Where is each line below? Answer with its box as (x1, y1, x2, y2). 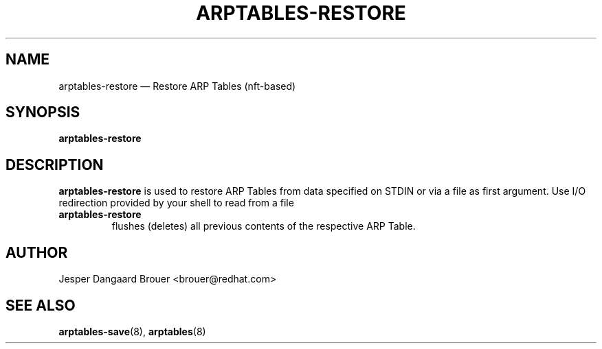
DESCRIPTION (5, 156, 104, 173)
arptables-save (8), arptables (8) (58, 325, 206, 337)
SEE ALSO (5, 296, 76, 314)
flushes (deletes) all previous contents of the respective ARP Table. (111, 220, 416, 232)
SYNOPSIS (5, 104, 80, 121)
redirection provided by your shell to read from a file (58, 197, 294, 209)
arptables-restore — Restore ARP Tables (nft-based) (58, 80, 296, 92)
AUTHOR (5, 243, 68, 261)
